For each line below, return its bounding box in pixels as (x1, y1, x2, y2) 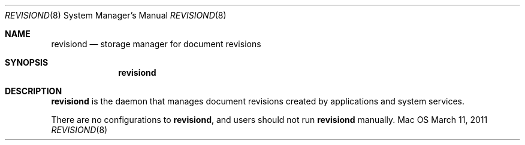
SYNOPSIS (5, 57, 49, 67)
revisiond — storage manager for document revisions (51, 39, 261, 49)
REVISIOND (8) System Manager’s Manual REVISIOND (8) (5, 10, 227, 20)
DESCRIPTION (5, 86, 62, 96)
